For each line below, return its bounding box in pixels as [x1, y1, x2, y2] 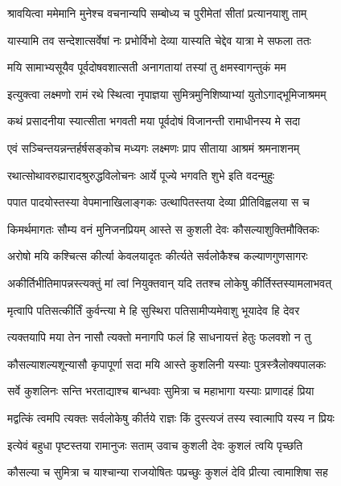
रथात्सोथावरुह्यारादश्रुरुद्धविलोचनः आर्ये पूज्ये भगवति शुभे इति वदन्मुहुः [7, 166, 275, 183]
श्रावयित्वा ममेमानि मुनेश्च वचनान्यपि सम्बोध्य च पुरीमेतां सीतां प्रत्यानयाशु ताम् [7, 5, 307, 21]
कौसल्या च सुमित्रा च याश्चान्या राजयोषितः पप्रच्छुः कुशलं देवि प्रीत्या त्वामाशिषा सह [7, 464, 328, 480]
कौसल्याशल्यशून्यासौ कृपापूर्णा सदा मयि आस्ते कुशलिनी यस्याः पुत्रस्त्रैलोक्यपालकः [7, 355, 326, 372]
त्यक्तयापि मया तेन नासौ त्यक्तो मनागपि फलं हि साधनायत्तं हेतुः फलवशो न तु [7, 329, 311, 345]
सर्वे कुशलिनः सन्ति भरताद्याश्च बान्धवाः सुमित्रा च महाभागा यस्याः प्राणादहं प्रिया [7, 382, 314, 399]
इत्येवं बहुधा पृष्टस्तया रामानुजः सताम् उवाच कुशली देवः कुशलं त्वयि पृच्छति [7, 436, 303, 453]
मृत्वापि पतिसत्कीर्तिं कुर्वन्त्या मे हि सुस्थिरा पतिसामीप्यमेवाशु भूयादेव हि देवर [7, 301, 300, 318]
